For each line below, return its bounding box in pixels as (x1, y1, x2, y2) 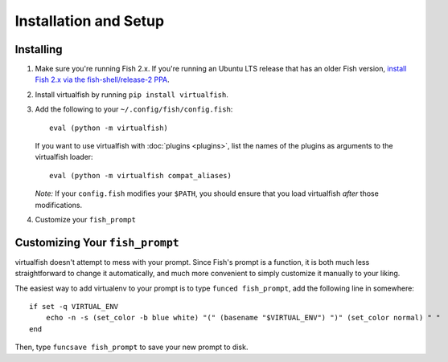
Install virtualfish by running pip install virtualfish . (35, 89, 228, 100)
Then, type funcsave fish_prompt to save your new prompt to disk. (14, 342, 249, 352)
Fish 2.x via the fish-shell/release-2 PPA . (35, 75, 171, 84)
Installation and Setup (14, 12, 165, 30)
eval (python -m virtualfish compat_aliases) (49, 171, 232, 180)
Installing (14, 43, 64, 56)
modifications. (35, 200, 83, 209)
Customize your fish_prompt (35, 214, 137, 224)
